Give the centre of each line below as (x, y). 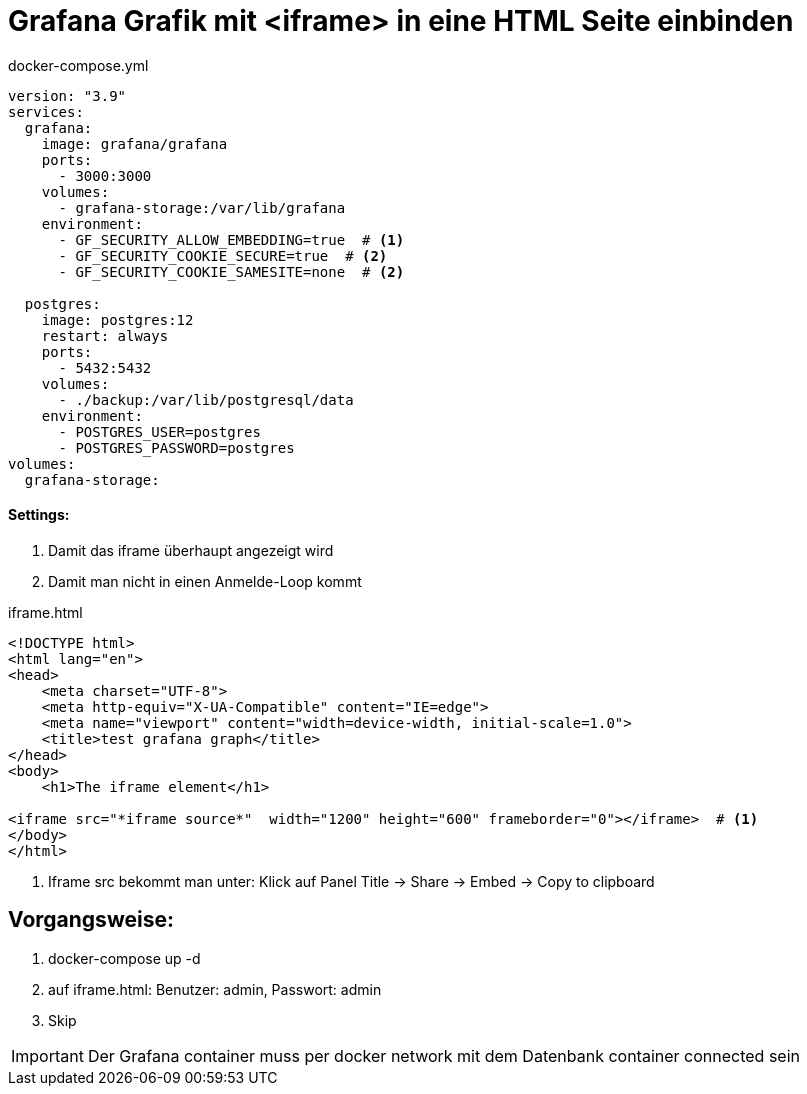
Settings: (39, 515)
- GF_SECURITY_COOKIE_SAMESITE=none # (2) (231, 271)
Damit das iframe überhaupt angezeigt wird (191, 550)
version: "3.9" (67, 95)
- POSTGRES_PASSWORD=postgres (176, 447)
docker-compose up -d (124, 958)
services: (46, 111)
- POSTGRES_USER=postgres (159, 431)
